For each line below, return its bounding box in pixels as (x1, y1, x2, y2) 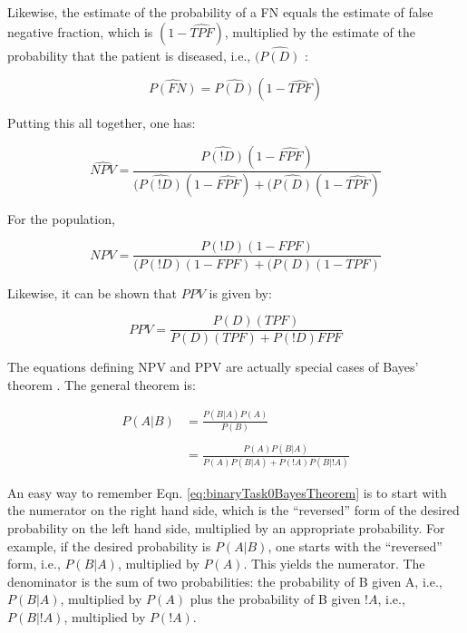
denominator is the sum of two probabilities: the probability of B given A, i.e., (7, 571, 443, 590)
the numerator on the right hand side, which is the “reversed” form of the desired (7, 501, 460, 520)
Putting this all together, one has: (7, 113, 196, 132)
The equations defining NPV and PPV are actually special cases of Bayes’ (7, 357, 419, 376)
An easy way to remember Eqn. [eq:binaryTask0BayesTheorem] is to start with (7, 482, 447, 502)
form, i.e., (7, 554, 61, 573)
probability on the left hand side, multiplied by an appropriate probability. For (7, 518, 445, 537)
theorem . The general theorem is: (7, 375, 196, 394)
